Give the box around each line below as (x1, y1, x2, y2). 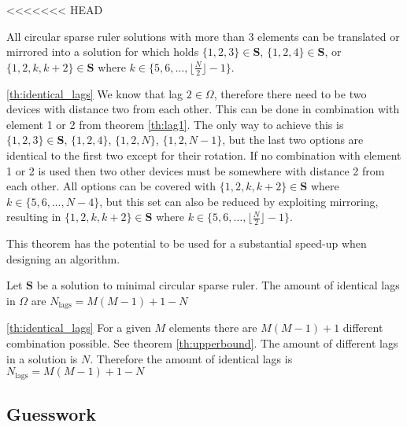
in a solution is (6, 350, 78, 366)
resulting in (6, 208, 61, 225)
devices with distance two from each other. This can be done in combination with (6, 101, 400, 117)
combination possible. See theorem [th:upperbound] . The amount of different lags (6, 335, 398, 352)
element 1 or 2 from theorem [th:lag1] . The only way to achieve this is (6, 116, 344, 132)
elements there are (168, 319, 257, 336)
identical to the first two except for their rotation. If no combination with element (6, 146, 401, 163)
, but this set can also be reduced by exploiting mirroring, (99, 193, 379, 209)
